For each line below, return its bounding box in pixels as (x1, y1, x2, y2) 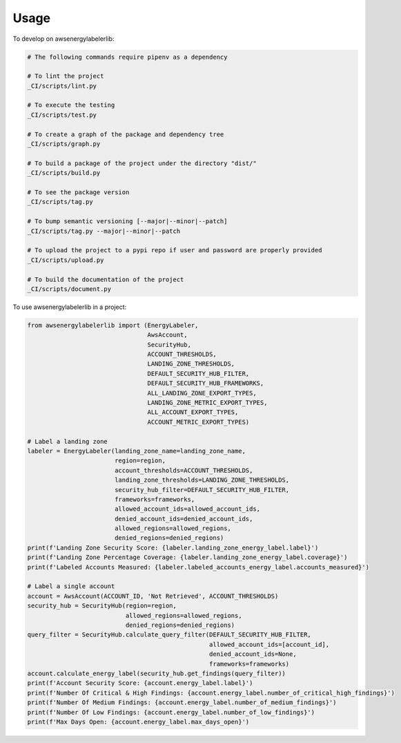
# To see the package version (27, 189, 130, 196)
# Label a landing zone (27, 438, 108, 445)
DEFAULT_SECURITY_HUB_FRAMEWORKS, (147, 379, 264, 387)
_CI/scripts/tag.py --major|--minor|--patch (27, 227, 181, 235)
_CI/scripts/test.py (27, 111, 97, 119)
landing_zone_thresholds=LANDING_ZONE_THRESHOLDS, (114, 476, 290, 484)
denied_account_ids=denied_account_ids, (114, 515, 253, 523)
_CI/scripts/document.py (27, 285, 112, 293)
